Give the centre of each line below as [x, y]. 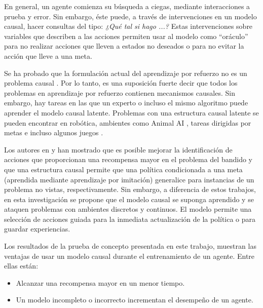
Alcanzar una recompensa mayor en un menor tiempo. [100, 282]
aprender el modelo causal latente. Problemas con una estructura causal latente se [131, 112]
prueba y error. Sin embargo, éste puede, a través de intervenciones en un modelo [130, 16]
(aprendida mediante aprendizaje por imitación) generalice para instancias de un [129, 179]
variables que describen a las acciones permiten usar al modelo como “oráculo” [126, 36]
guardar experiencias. [37, 229]
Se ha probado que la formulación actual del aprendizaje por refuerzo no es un [126, 73]
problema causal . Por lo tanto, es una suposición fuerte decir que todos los [121, 83]
